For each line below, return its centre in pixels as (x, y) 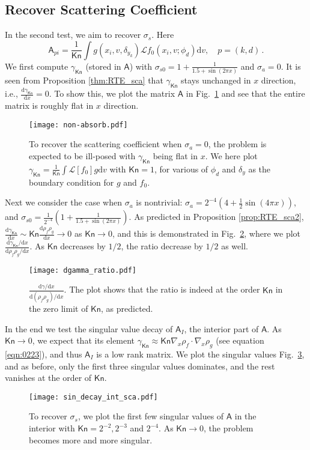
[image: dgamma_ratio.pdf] (83, 270)
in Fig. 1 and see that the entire (245, 93)
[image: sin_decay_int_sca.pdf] (93, 397)
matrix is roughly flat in (49, 105)
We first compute (37, 66)
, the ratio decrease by (162, 246)
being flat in (175, 155)
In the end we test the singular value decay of (89, 328)
